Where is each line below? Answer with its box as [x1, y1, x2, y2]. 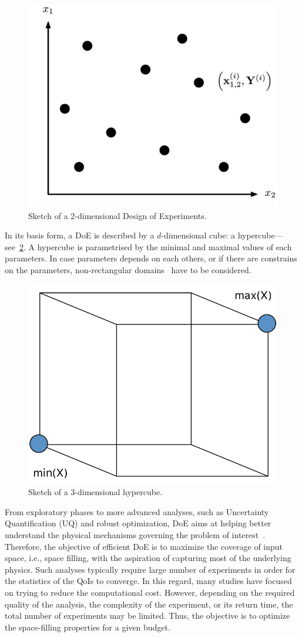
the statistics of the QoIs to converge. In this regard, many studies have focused [5, 575, 292, 587]
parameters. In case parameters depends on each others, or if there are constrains [5, 252, 297, 264]
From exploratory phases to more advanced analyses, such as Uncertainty [5, 505, 269, 517]
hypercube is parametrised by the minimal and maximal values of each [37, 240, 292, 253]
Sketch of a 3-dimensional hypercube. [28, 486, 163, 498]
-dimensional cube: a [161, 229, 236, 241]
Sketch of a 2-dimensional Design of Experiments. [28, 209, 207, 221]
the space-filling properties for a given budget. [5, 621, 170, 633]
